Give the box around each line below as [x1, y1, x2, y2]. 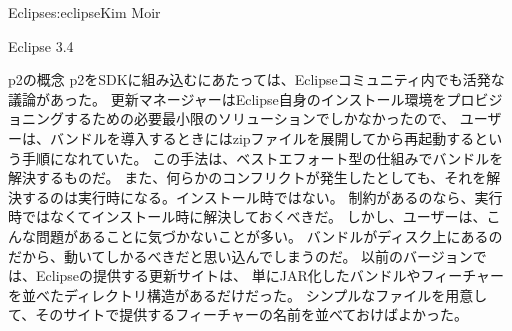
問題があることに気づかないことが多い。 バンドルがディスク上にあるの [35, 225, 503, 246]
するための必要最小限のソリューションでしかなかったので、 [63, 108, 456, 129]
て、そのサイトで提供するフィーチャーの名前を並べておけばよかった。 [8, 304, 468, 325]
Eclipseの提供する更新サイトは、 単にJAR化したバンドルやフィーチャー [35, 265, 504, 286]
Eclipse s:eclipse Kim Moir [8, 2, 161, 22]
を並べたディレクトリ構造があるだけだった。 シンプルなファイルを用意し [8, 284, 488, 305]
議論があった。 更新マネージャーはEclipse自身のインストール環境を [8, 88, 447, 109]
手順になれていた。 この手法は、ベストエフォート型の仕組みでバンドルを [21, 147, 504, 168]
